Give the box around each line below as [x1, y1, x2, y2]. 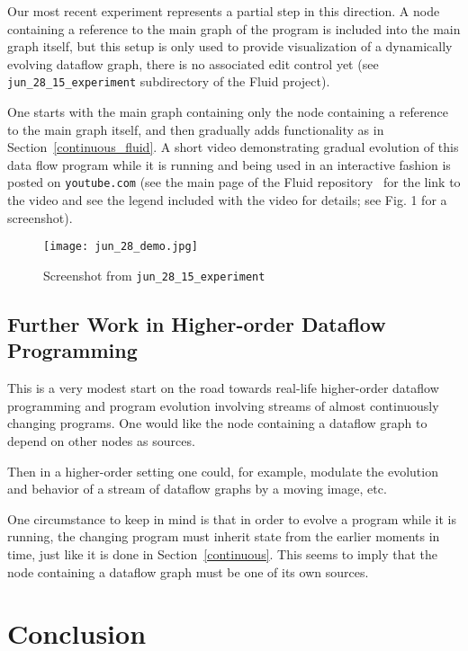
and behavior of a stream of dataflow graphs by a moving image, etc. [7, 479, 387, 498]
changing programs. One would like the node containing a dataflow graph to [7, 414, 427, 433]
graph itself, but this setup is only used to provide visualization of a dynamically [7, 37, 453, 56]
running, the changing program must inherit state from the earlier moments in [7, 527, 440, 546]
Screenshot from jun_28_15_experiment [43, 265, 265, 284]
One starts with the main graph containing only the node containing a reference [7, 103, 448, 121]
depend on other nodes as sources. [7, 431, 195, 450]
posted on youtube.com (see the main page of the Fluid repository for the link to [7, 173, 461, 192]
